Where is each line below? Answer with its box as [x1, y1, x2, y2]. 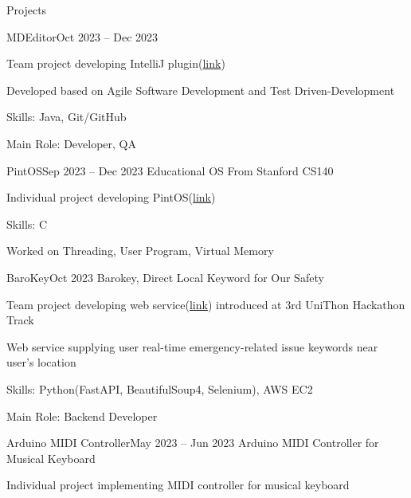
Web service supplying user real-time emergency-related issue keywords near [6, 338, 378, 355]
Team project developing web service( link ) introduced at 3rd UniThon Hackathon [6, 296, 405, 312]
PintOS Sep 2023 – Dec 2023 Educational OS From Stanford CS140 [6, 162, 334, 178]
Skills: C [6, 215, 48, 232]
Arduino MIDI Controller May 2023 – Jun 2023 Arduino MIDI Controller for [6, 434, 379, 451]
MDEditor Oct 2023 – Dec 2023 [6, 28, 159, 45]
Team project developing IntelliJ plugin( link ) [6, 55, 225, 72]
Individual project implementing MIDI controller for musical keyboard [6, 476, 350, 493]
